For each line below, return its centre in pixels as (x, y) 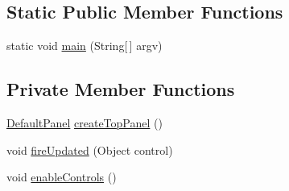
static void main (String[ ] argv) (85, 46)
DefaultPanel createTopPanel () (85, 122)
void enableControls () (62, 177)
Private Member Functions (121, 89)
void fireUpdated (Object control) (90, 149)
